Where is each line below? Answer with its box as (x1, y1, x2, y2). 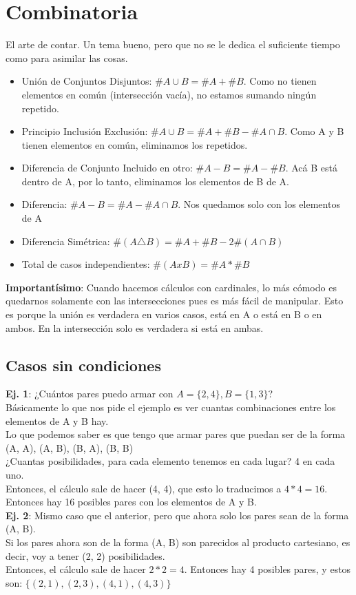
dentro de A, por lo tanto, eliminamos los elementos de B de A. (21, 174, 289, 188)
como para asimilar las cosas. (6, 50, 128, 65)
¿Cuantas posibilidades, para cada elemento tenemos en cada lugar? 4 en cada (6, 454, 335, 468)
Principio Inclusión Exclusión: (21, 124, 148, 138)
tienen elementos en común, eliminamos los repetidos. (21, 137, 248, 152)
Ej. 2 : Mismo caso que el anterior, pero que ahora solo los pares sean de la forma (6, 508, 349, 522)
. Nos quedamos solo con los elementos (178, 197, 340, 211)
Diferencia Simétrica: (21, 233, 110, 248)
